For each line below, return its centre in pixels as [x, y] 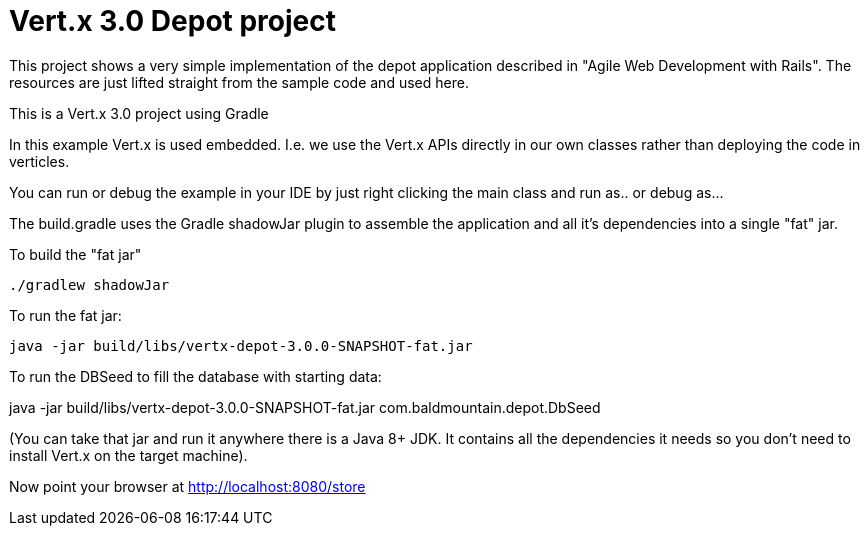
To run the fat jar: [65, 315]
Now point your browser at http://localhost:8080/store [187, 486]
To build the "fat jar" [75, 254]
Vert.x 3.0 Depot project [172, 21]
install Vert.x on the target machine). [128, 455]
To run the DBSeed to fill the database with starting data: [195, 376]
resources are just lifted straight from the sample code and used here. [239, 82]
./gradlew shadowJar [89, 284]
